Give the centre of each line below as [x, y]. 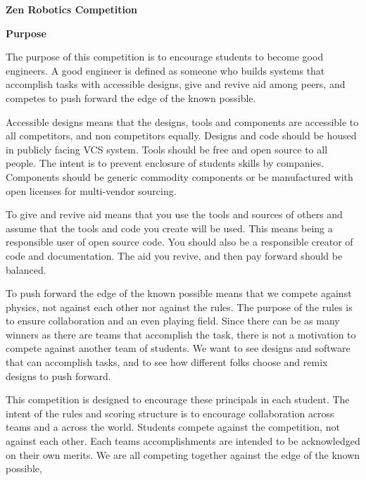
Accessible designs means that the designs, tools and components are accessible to [182, 121]
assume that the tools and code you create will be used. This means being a [169, 228]
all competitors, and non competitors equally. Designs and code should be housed [181, 135]
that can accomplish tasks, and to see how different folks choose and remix [167, 362]
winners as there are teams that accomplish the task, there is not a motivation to [181, 334]
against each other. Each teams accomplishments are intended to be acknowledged [183, 441]
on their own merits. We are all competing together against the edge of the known [183, 454]
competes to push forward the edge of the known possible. [131, 97]
